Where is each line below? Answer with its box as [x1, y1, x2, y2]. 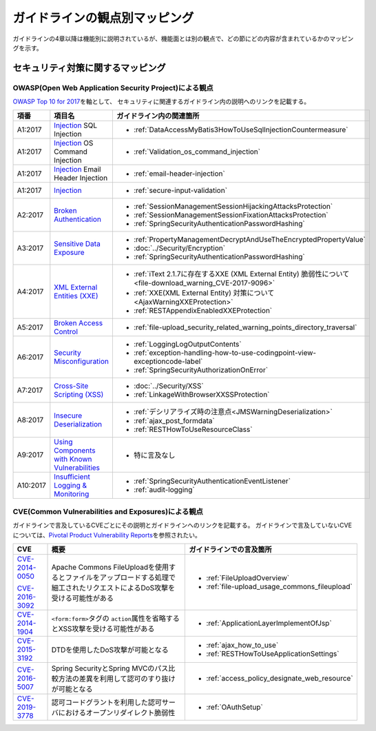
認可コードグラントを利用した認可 [51, 698, 162, 708]
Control [54, 327, 79, 337]
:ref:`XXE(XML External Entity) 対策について [133, 288, 275, 298]
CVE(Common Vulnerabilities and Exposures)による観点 [12, 506, 203, 516]
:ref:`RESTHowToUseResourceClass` [133, 424, 253, 434]
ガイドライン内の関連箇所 [116, 111, 200, 121]
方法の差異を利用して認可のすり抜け [58, 674, 176, 683]
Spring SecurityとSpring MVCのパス [51, 663, 169, 673]
